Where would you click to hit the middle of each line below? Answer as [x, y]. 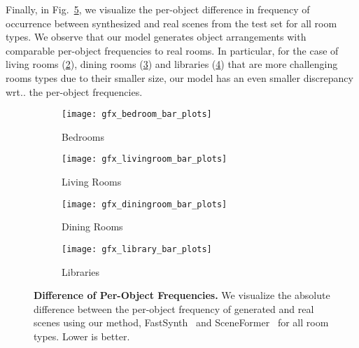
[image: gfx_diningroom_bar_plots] [145, 204]
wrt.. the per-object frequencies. [74, 91]
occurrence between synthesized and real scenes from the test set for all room [171, 23]
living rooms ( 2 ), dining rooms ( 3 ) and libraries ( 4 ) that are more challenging [172, 64]
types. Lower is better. [82, 336]
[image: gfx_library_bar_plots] [137, 249]
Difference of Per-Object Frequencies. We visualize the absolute [182, 295]
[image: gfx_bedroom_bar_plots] [137, 114]
